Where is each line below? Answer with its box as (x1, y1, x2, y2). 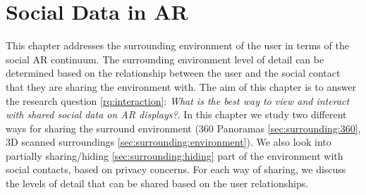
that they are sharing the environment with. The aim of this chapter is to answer (6, 79, 357, 94)
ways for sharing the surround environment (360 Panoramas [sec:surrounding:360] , (6, 120, 361, 135)
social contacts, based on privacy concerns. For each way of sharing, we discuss (6, 162, 346, 177)
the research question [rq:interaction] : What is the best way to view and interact (6, 93, 350, 108)
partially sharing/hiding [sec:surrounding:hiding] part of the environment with (6, 148, 343, 163)
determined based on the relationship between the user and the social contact (6, 65, 341, 80)
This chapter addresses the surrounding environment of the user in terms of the (6, 38, 349, 53)
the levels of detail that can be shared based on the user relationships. (6, 176, 309, 191)
